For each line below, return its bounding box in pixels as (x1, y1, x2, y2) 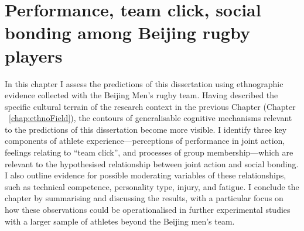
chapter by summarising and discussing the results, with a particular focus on (5, 192, 283, 204)
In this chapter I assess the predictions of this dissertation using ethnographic (5, 77, 283, 89)
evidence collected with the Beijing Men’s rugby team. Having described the (5, 89, 278, 101)
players (5, 43, 63, 67)
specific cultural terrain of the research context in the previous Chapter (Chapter (5, 100, 296, 112)
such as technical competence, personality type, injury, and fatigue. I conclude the (5, 180, 299, 192)
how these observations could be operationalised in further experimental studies (5, 204, 291, 216)
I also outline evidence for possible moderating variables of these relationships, (5, 169, 286, 181)
